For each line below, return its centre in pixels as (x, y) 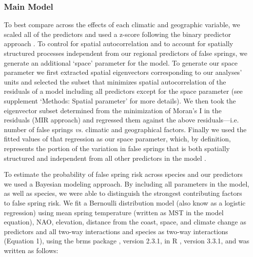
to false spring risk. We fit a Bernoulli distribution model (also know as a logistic (125, 202)
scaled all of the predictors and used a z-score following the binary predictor (117, 34)
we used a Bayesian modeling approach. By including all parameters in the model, (127, 183)
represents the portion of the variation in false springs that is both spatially (117, 148)
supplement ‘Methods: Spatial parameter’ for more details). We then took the (120, 100)
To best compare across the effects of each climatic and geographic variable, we (122, 25)
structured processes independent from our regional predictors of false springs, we (126, 53)
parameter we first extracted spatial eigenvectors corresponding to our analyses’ (123, 72)
